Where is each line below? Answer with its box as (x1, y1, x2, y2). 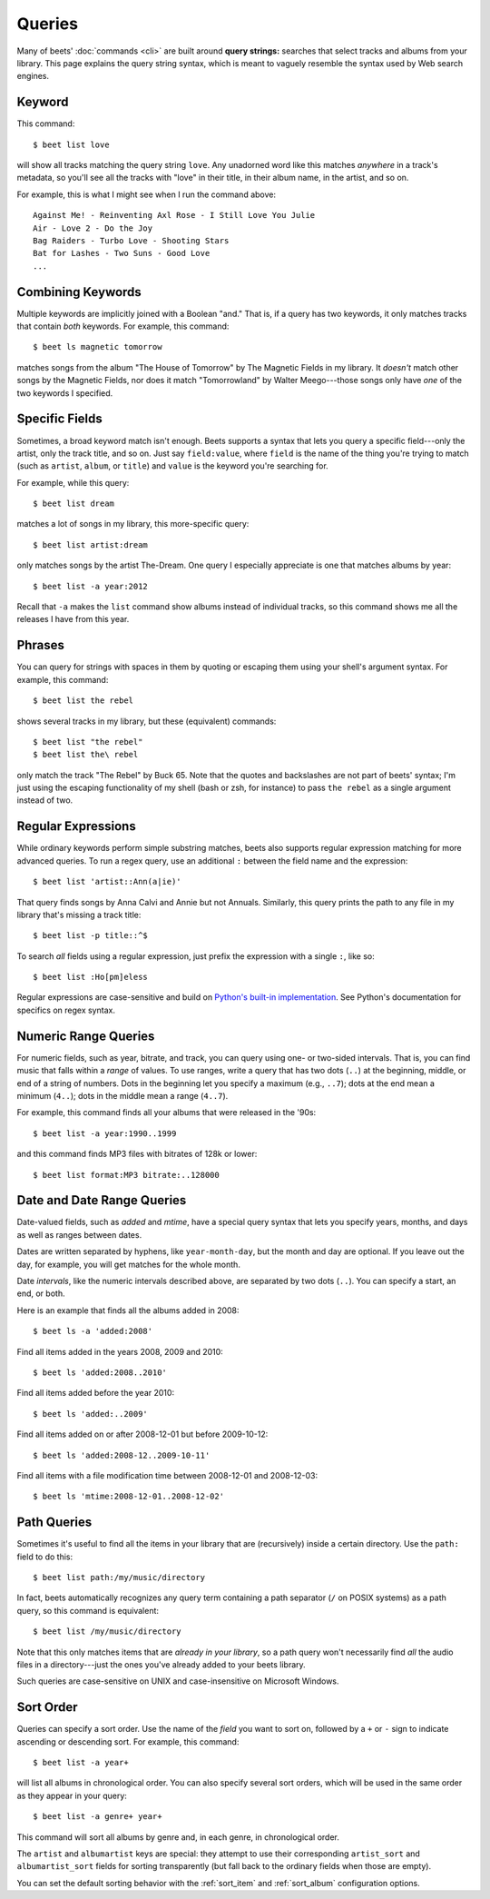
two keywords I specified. (16, 387, 113, 399)
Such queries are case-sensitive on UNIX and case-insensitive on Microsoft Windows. (16, 1676, 339, 1686)
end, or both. (16, 1288, 65, 1299)
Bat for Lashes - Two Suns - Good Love (33, 248, 211, 259)
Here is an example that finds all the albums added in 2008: (16, 1304, 240, 1316)
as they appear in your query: (16, 1790, 127, 1801)
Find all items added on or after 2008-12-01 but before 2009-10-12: (16, 1429, 269, 1439)
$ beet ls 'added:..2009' (33, 1409, 149, 1419)
